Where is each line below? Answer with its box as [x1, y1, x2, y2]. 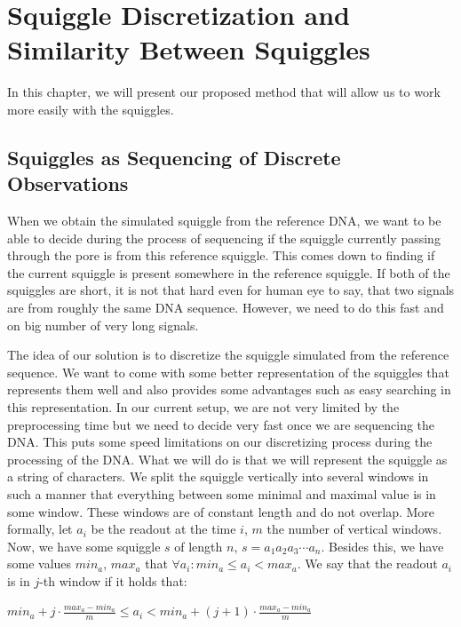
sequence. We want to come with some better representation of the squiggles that [7, 362, 449, 381]
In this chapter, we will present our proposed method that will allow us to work [7, 83, 441, 101]
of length [174, 536, 223, 555]
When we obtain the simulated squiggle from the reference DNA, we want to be [7, 211, 441, 230]
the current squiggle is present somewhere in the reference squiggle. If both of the [7, 263, 450, 282]
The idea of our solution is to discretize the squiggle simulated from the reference [7, 345, 449, 364]
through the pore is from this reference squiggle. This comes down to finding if [7, 246, 435, 265]
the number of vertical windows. [266, 520, 442, 538]
